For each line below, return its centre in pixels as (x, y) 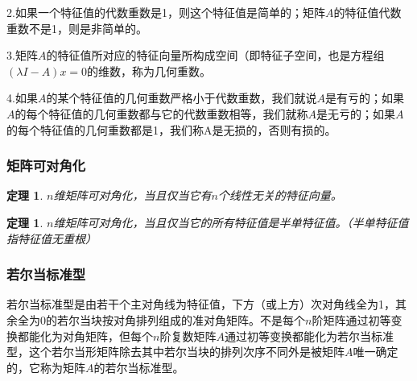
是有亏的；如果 (364, 98)
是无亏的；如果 (356, 113)
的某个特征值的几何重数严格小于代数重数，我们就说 (182, 98)
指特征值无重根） (52, 238)
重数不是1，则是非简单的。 (77, 28)
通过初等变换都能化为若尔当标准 (309, 335)
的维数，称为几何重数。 (149, 70)
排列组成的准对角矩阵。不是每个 (220, 319)
